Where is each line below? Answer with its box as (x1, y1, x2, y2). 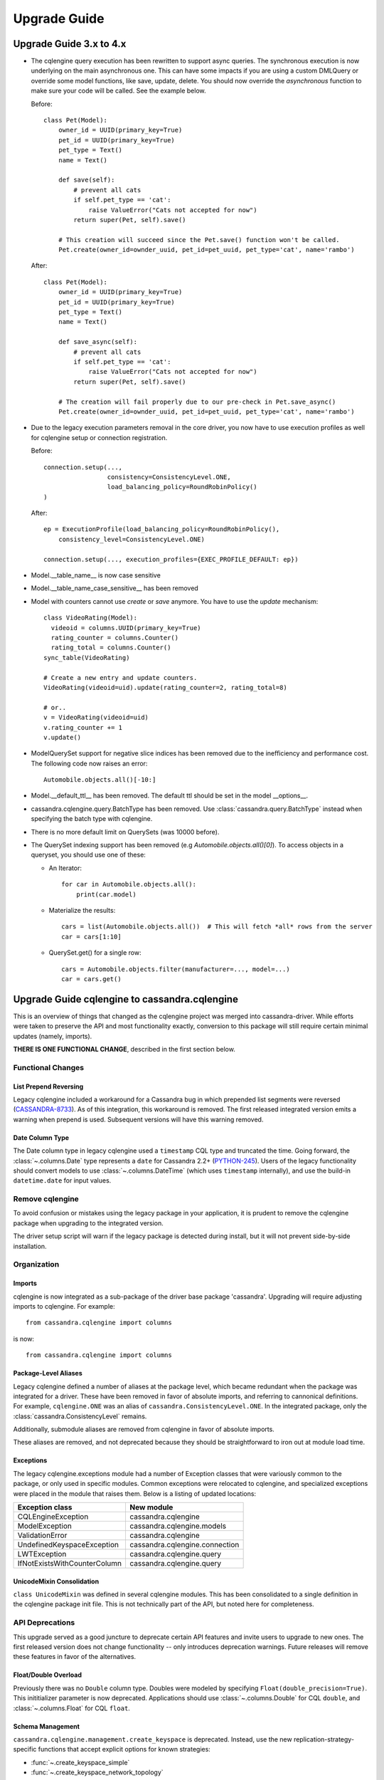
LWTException (17, 1549, 67, 1559)
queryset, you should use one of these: (31, 851, 146, 859)
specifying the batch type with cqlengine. (31, 815, 153, 823)
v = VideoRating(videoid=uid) (43, 713, 149, 722)
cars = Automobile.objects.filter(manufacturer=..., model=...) (61, 965, 291, 973)
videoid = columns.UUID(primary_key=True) (50, 624, 202, 632)
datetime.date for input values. (13, 1176, 112, 1185)
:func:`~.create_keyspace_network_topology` (31, 1768, 164, 1776)
